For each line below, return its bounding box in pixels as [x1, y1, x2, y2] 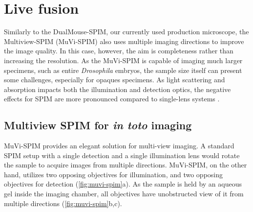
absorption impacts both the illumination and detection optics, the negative [4, 84, 231, 94]
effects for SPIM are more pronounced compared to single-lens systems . [4, 94, 220, 104]
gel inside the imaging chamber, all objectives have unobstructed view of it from [4, 188, 244, 199]
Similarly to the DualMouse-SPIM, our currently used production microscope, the [4, 26, 249, 37]
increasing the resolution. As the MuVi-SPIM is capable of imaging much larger [4, 55, 243, 65]
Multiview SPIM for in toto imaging [4, 118, 192, 133]
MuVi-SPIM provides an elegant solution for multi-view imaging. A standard [4, 141, 234, 151]
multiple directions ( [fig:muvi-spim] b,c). [4, 198, 122, 208]
